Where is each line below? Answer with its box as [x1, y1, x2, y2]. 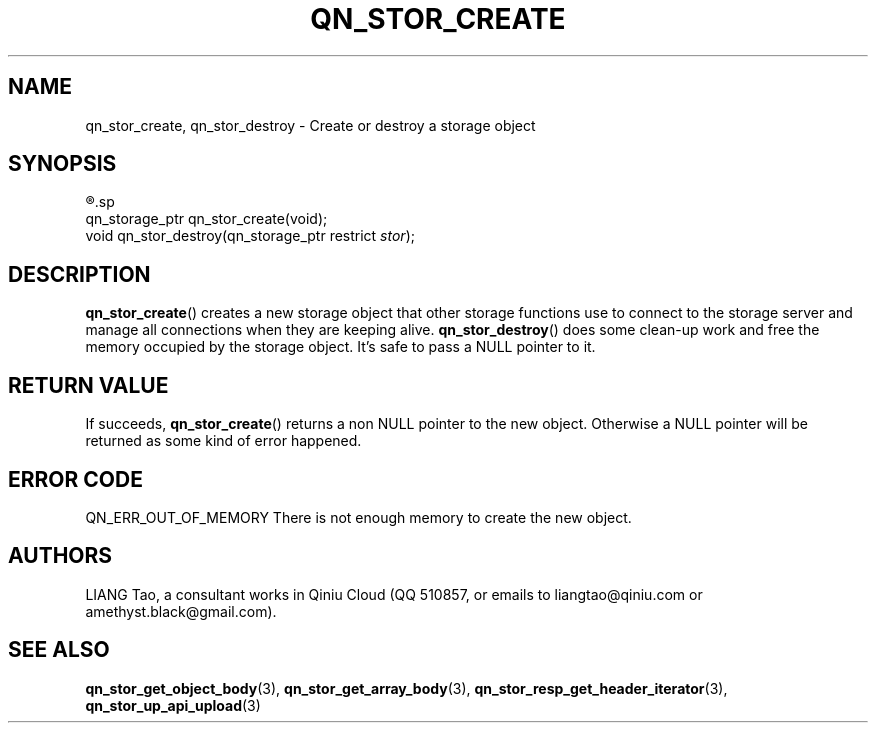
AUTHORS [8, 543, 113, 569]
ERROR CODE [8, 466, 143, 492]
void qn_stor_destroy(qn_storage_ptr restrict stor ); [85, 227, 415, 245]
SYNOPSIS [8, 151, 117, 177]
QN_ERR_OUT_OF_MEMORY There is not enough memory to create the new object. [85, 508, 632, 526]
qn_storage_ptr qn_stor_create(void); [85, 210, 328, 228]
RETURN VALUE [8, 372, 169, 398]
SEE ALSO [8, 637, 110, 663]
